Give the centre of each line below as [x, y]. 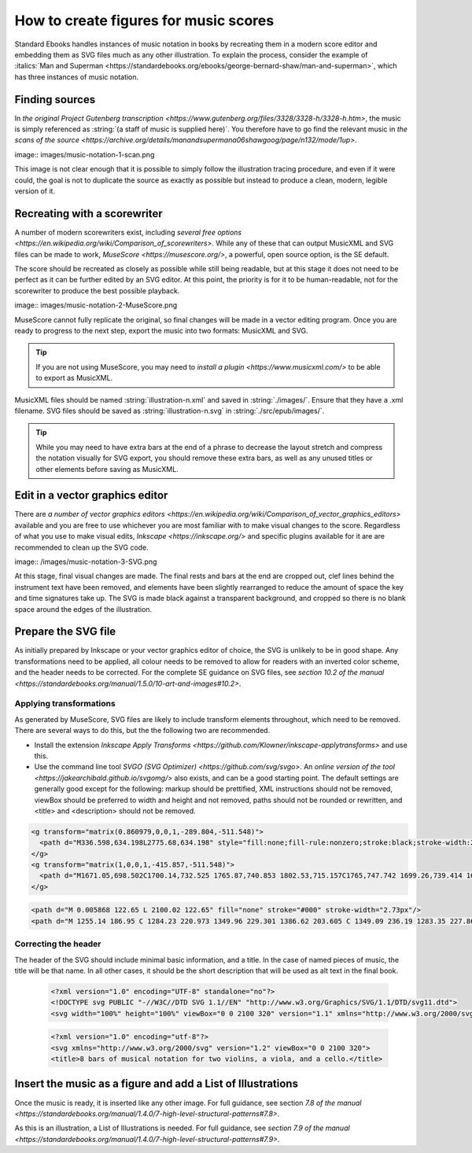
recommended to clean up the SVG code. [81, 547]
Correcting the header [58, 944]
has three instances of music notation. [77, 77]
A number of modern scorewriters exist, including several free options [128, 232]
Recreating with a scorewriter [88, 214]
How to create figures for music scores [144, 20]
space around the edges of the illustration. [83, 609]
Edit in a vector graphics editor [91, 495]
